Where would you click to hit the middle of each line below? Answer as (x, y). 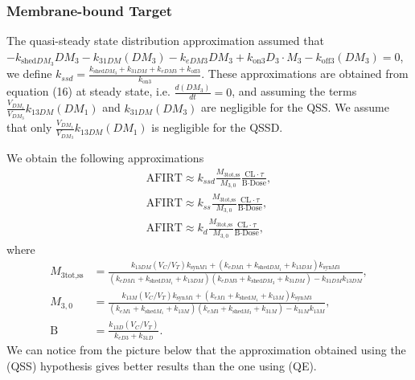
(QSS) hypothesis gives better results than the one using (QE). (162, 365)
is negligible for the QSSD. (217, 127)
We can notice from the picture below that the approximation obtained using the (206, 349)
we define (29, 74)
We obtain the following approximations (105, 158)
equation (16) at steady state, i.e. (88, 91)
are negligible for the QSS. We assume (295, 107)
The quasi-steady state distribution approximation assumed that (165, 41)
